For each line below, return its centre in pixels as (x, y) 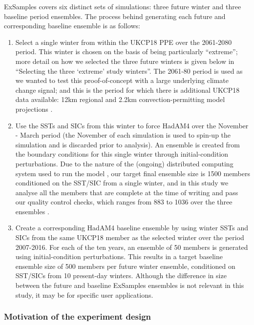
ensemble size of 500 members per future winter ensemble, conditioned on (125, 266)
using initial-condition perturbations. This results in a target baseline (119, 256)
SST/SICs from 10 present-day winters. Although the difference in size (121, 275)
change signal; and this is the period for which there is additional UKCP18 (127, 90)
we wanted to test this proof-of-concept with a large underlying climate (122, 80)
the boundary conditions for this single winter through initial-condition (122, 154)
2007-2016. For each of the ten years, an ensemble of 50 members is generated (132, 247)
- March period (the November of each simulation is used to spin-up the (123, 135)
